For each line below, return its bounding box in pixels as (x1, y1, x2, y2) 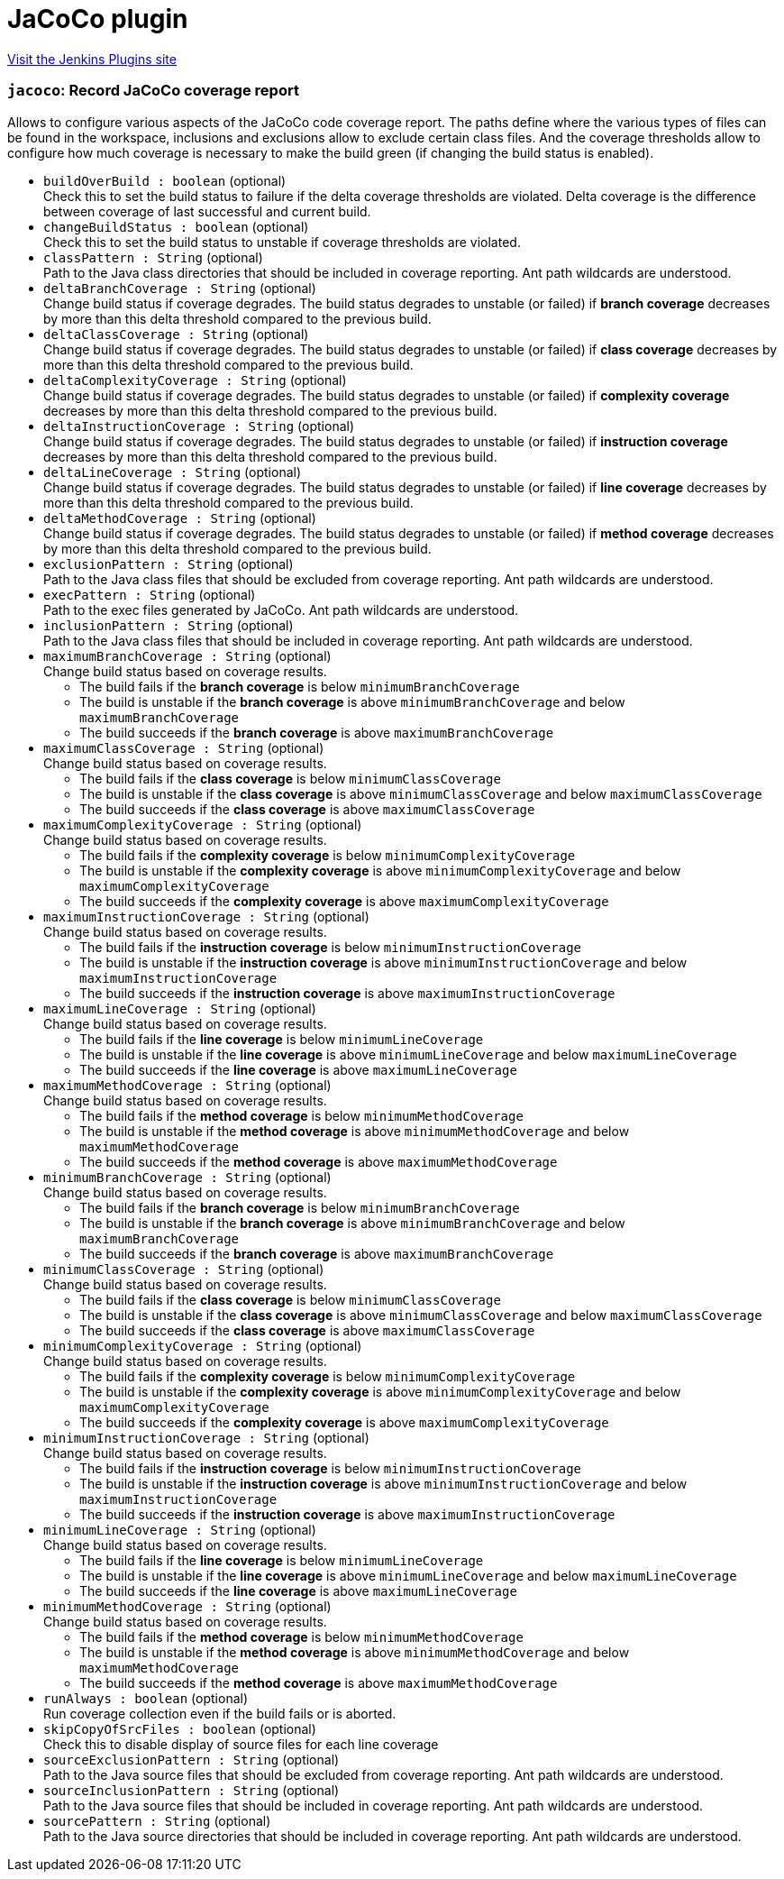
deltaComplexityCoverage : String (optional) (43, 371, 347, 388)
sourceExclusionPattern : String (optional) (43, 1751, 340, 1767)
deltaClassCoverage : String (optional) (43, 325, 309, 342)
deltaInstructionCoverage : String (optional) (43, 417, 355, 434)
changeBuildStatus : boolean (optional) (43, 218, 309, 234)
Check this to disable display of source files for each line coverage (43, 1736, 439, 1752)
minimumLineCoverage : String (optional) (43, 1521, 316, 1537)
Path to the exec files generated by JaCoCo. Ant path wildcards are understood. (43, 601, 518, 618)
